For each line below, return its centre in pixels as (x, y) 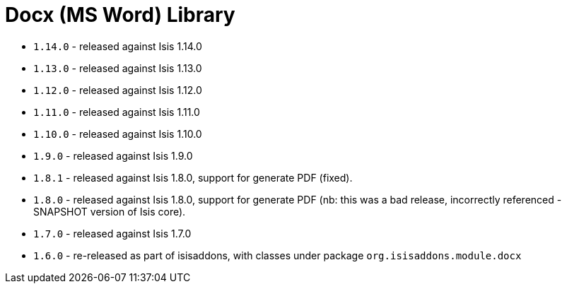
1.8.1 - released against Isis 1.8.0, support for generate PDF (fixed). (193, 177)
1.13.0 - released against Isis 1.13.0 (118, 68)
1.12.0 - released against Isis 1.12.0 (118, 90)
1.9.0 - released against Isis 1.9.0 (113, 155)
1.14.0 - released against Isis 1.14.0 (118, 46)
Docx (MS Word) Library (120, 15)
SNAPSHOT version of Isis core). (110, 211)
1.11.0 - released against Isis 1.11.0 (117, 112)
